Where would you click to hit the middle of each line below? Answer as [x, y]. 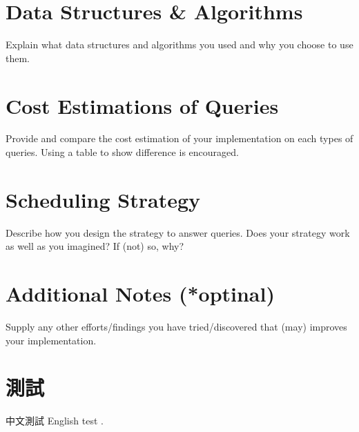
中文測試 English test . [55, 421]
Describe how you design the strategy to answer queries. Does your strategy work [178, 232]
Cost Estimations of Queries [142, 105]
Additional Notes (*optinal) [140, 294]
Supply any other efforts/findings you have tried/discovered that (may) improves [176, 327]
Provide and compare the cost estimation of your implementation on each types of [179, 138]
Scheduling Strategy [103, 199]
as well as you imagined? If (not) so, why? [95, 246]
